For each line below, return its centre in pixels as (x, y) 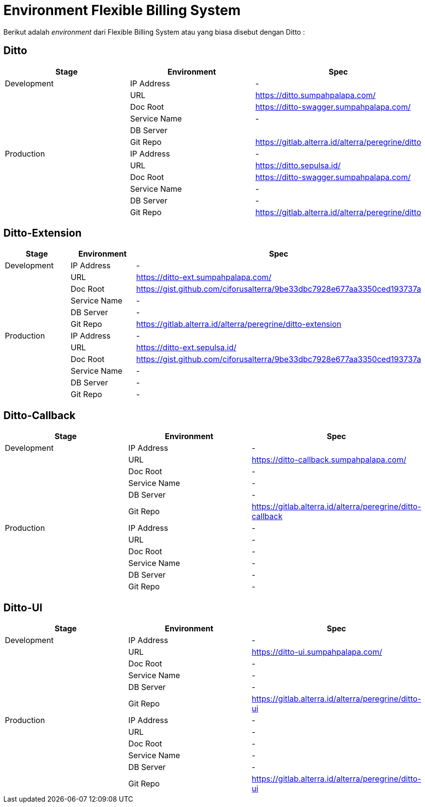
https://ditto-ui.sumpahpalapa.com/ (317, 652)
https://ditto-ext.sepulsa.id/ (186, 348)
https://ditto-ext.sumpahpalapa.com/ (204, 277)
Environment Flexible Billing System (122, 10)
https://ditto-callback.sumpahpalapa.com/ (329, 460)
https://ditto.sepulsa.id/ (298, 165)
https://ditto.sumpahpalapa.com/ (315, 95)
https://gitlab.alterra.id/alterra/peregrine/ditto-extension (239, 324)
